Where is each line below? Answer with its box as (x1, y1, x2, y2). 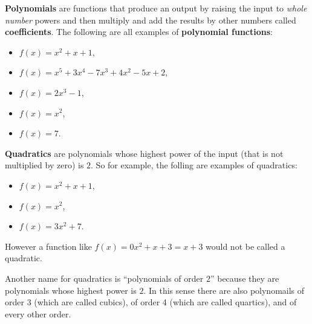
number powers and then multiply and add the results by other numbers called (5, 13, 296, 26)
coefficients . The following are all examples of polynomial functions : (5, 25, 273, 38)
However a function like (5, 240, 92, 252)
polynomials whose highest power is (5, 284, 137, 296)
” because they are (210, 272, 279, 284)
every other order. (5, 307, 71, 320)
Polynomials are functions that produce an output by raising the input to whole (5, 2, 307, 14)
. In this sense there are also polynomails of (143, 284, 305, 296)
